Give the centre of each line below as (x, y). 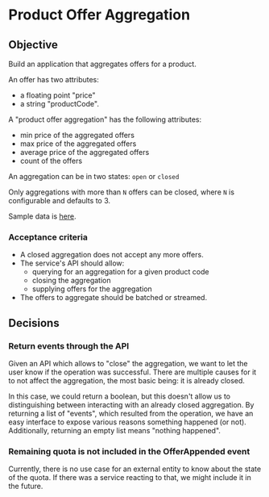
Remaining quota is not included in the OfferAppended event (129, 451)
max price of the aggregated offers (78, 144)
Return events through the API (69, 346)
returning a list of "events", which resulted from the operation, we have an (131, 413)
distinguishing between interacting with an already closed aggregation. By (131, 404)
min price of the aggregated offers (77, 135)
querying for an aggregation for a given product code (120, 272)
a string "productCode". (59, 104)
